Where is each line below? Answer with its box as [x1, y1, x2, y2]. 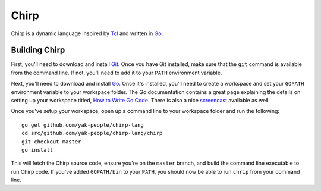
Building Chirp [11, 45, 65, 55]
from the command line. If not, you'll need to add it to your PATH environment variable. [11, 69, 222, 76]
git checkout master [21, 138, 81, 145]
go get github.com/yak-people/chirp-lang [21, 121, 144, 128]
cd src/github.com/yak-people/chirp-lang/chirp [21, 130, 163, 137]
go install [21, 146, 53, 153]
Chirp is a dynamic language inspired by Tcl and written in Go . [11, 30, 163, 37]
